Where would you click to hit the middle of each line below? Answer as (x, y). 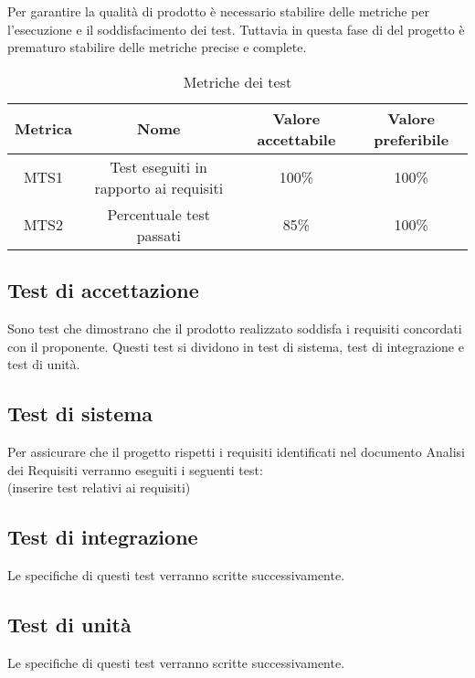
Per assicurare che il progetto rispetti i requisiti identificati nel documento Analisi (236, 451)
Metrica (43, 129)
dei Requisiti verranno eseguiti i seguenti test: (135, 469)
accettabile (296, 139)
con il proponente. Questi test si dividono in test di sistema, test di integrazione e (236, 346)
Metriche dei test (237, 81)
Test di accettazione (103, 290)
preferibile (412, 139)
